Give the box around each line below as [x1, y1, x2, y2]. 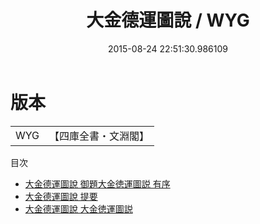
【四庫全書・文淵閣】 [49, 129, 150, 143]
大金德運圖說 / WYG [86, 9, 250, 32]
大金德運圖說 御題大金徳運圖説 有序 [24, 177, 171, 190]
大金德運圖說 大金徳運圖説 [24, 202, 133, 215]
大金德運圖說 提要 [24, 190, 98, 202]
